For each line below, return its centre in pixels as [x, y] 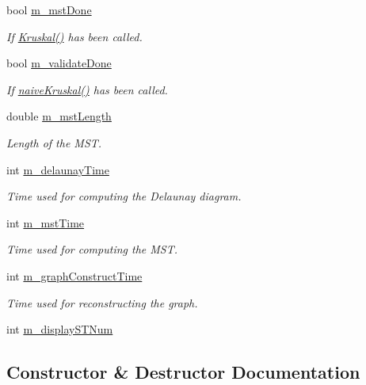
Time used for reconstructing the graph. [102, 302]
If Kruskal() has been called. [74, 36]
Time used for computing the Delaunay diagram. [124, 196]
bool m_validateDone [59, 63]
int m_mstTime [46, 222]
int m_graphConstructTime [74, 275]
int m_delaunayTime [58, 169]
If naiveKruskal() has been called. [87, 89]
